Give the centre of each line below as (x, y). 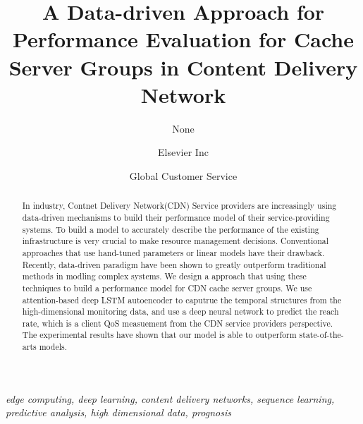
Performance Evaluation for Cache (183, 39)
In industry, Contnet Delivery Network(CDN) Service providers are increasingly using (179, 206)
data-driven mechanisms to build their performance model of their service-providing (176, 217)
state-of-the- (321, 335)
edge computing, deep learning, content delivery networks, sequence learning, (170, 398)
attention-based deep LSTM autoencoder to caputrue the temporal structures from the (182, 299)
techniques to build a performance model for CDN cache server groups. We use (167, 287)
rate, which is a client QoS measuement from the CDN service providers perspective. (178, 323)
